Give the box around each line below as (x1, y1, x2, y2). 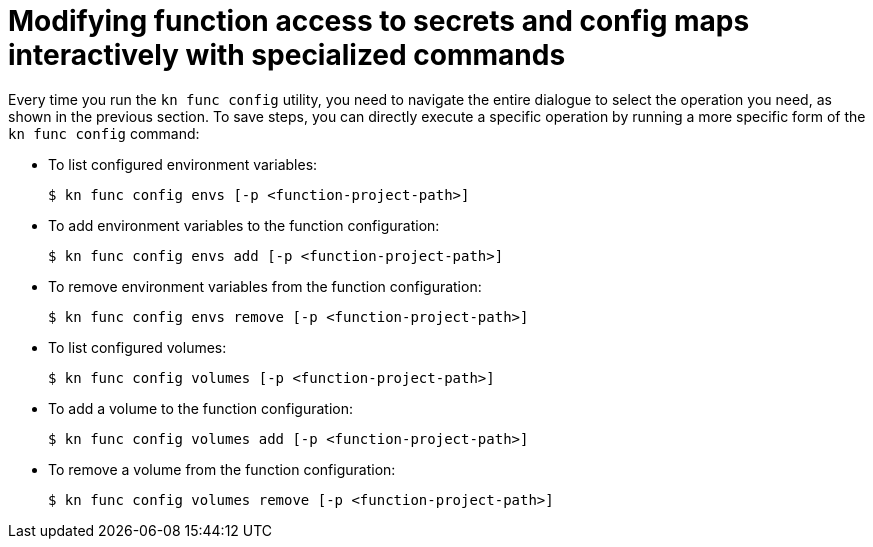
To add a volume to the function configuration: (48, 399, 353, 417)
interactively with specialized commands (8, 38, 566, 72)
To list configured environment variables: (48, 155, 318, 173)
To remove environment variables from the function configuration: (48, 277, 482, 295)
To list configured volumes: (48, 338, 227, 356)
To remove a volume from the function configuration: (48, 460, 396, 478)
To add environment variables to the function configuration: (48, 216, 440, 234)
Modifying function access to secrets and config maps (8, 4, 750, 38)
